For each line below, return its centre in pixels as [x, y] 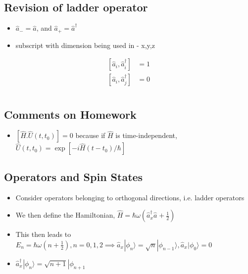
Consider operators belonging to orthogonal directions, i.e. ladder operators [130, 197]
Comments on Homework [70, 114]
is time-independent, [146, 135]
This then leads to [43, 234]
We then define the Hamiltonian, [65, 215]
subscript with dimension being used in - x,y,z [85, 45]
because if [90, 135]
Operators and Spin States [74, 176]
